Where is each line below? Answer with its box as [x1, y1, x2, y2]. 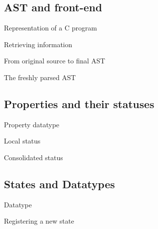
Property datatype [4, 119, 60, 129]
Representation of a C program [4, 23, 97, 33]
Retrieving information [4, 39, 72, 49]
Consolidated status [4, 152, 63, 162]
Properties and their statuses [4, 96, 155, 111]
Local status [4, 136, 41, 146]
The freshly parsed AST [4, 72, 76, 82]
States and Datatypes [4, 176, 115, 191]
